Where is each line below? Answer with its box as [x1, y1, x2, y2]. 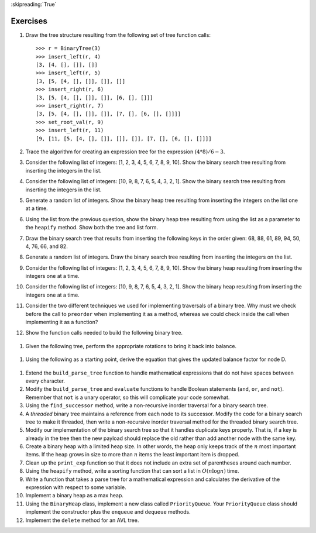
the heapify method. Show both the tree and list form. [25, 224, 158, 231]
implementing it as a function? [25, 319, 98, 326]
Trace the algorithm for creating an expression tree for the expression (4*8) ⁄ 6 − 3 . [25, 148, 225, 155]
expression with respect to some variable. [25, 484, 126, 491]
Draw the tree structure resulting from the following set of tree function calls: [25, 31, 211, 38]
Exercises [11, 16, 48, 26]
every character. [25, 377, 66, 384]
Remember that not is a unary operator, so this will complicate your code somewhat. [25, 394, 230, 401]
